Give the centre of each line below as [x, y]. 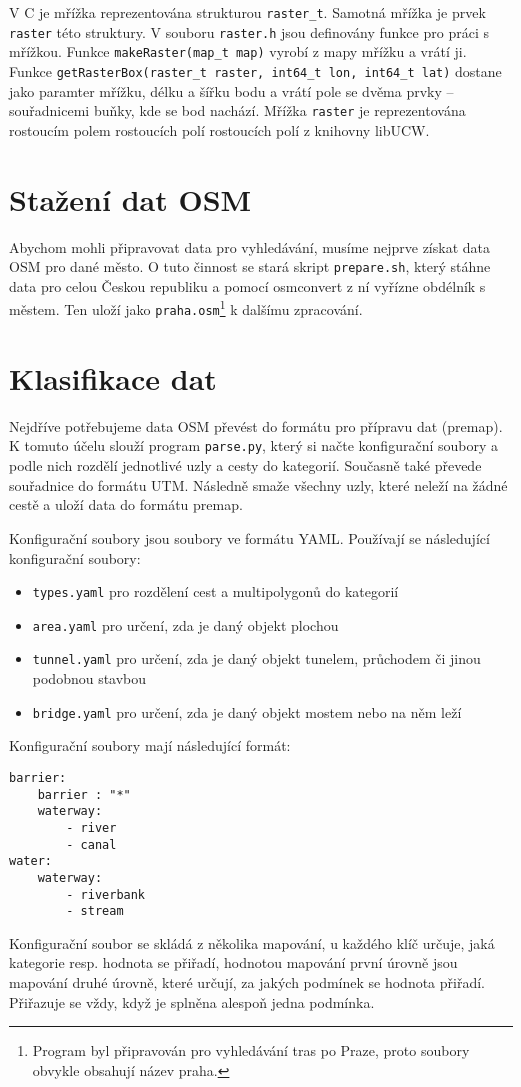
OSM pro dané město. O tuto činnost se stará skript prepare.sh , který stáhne [250, 266]
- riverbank [106, 894]
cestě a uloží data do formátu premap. [126, 504]
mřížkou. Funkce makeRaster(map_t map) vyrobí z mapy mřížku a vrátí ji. [238, 51]
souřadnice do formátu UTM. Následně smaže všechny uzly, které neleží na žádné [258, 484]
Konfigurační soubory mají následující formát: [150, 745]
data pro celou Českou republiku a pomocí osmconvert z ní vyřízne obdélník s [247, 285]
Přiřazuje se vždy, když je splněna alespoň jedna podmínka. [192, 1001]
